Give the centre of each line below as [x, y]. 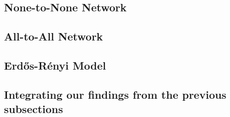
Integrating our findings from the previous [115, 94]
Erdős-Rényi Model [55, 65]
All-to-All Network [54, 36]
